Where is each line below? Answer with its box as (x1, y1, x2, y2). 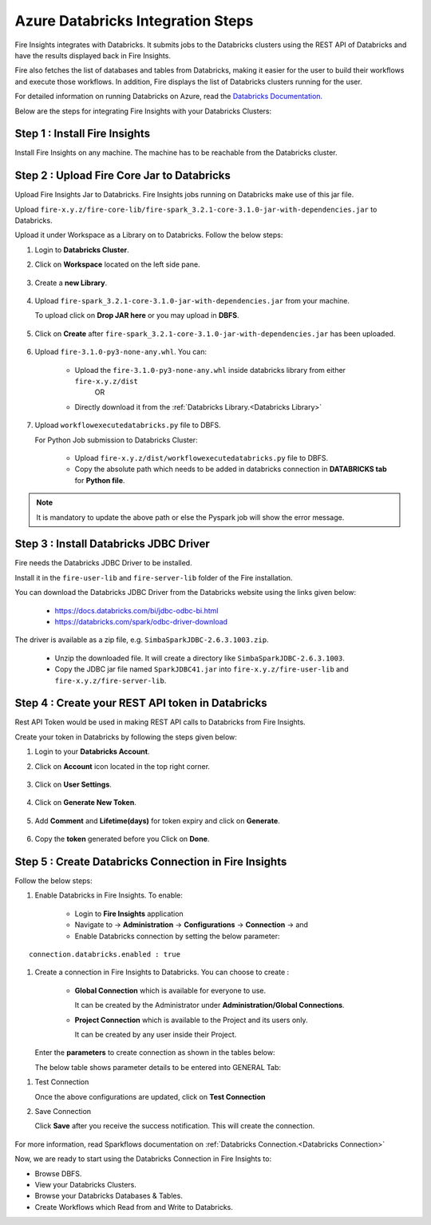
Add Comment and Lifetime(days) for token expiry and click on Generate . (34, 815, 281, 826)
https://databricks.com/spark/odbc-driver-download (54, 616, 227, 626)
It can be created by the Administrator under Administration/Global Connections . (74, 1001, 345, 1010)
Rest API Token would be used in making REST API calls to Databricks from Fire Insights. (14, 717, 306, 727)
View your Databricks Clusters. (34, 1179, 137, 1189)
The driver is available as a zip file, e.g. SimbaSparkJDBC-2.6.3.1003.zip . (14, 635, 269, 644)
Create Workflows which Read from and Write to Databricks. (34, 1202, 233, 1211)
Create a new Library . (34, 278, 108, 287)
